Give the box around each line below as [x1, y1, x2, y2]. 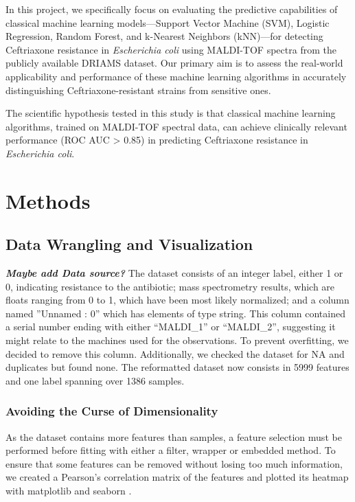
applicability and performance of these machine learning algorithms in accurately [5, 69, 347, 83]
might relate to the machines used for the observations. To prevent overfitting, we [5, 333, 349, 347]
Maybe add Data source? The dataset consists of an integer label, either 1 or [5, 266, 343, 280]
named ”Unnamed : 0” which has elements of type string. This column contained [5, 306, 345, 320]
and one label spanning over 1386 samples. [5, 373, 185, 387]
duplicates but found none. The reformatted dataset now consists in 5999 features [5, 360, 350, 374]
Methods [5, 186, 91, 214]
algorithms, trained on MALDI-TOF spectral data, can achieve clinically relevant [5, 119, 347, 133]
